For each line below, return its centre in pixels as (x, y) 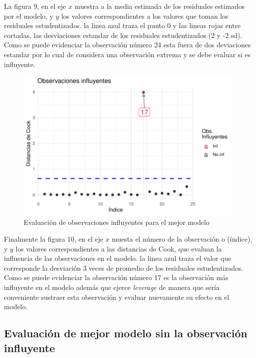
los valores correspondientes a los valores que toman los (145, 16)
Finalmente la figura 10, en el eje (54, 239)
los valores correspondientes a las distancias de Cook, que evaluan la (119, 248)
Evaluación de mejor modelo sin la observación (126, 333)
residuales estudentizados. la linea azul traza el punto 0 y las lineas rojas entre (122, 25)
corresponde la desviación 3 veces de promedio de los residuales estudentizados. (124, 268)
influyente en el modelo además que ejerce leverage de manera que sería (112, 287)
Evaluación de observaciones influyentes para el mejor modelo (117, 222)
